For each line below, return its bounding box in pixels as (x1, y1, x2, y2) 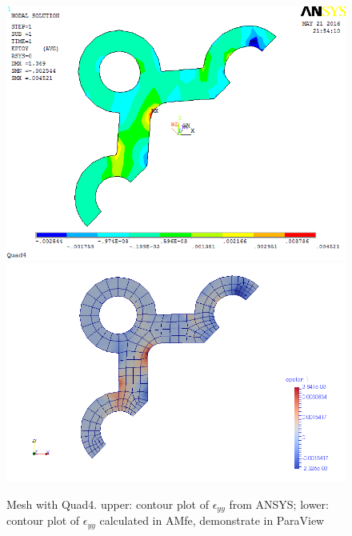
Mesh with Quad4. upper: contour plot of (6, 495, 209, 512)
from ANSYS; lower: (229, 495, 329, 512)
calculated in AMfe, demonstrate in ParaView (99, 512, 325, 529)
